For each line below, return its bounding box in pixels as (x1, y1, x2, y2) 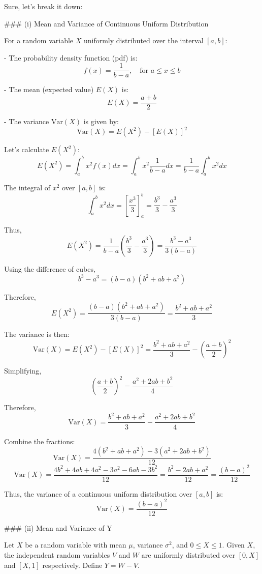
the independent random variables (4, 550, 110, 560)
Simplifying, (4, 365, 42, 376)
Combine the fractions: (4, 436, 75, 446)
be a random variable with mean (25, 539, 126, 550)
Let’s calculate (4, 144, 49, 155)
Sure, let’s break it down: (4, 1, 83, 11)
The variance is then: (4, 329, 70, 339)
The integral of (4, 182, 51, 193)
